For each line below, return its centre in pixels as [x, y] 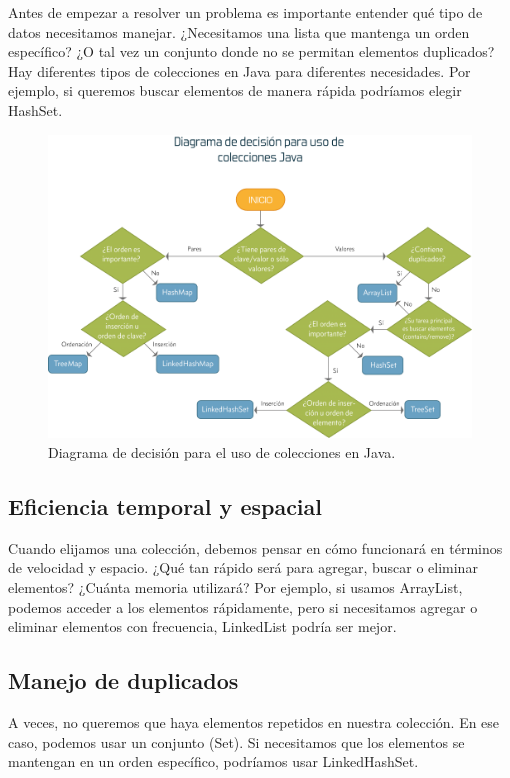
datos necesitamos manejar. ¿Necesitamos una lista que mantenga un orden [239, 31]
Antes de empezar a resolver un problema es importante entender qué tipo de [245, 12]
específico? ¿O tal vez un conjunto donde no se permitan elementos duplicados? [251, 51]
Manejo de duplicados [123, 680]
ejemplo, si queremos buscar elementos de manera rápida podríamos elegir [235, 90]
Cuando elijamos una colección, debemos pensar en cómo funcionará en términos [255, 547]
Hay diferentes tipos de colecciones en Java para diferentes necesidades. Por [239, 70]
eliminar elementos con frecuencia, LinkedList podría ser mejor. [202, 626]
